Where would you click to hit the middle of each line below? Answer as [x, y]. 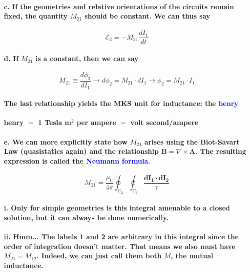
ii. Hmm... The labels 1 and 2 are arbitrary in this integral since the [121, 236]
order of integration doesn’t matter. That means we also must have [120, 246]
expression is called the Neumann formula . [77, 160]
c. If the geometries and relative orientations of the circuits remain [119, 6]
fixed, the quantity [36, 16]
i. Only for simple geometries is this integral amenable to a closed [117, 208]
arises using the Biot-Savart [192, 141]
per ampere [96, 122]
